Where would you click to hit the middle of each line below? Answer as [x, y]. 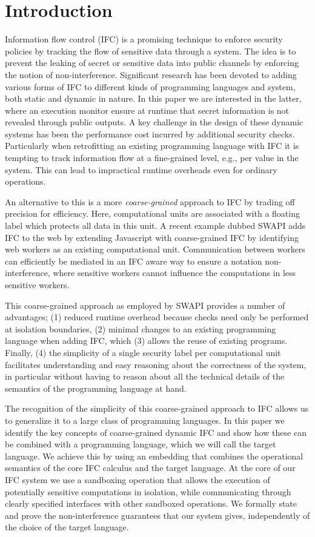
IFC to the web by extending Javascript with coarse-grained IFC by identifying [152, 237]
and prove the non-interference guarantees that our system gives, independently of [157, 515]
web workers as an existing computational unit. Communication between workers [155, 249]
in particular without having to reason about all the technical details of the [145, 376]
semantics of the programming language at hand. [96, 388]
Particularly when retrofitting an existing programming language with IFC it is [152, 146]
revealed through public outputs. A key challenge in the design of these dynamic [154, 122]
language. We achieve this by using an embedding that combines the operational [154, 456]
